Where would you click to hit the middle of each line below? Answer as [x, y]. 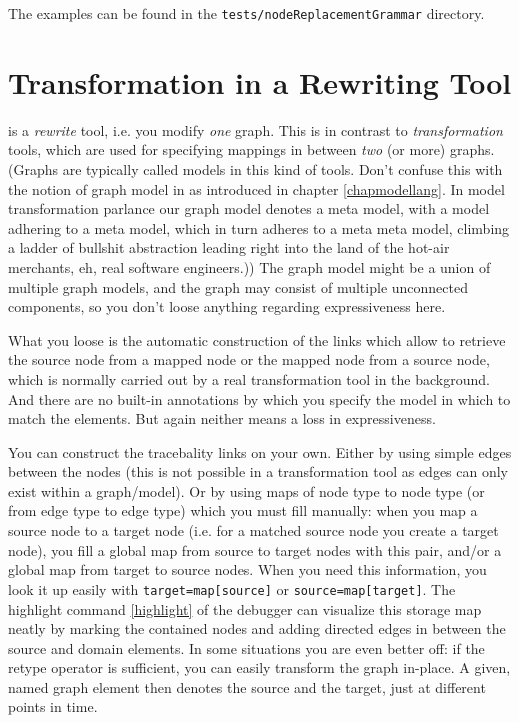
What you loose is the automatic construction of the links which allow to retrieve [257, 339]
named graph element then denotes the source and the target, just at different [247, 686]
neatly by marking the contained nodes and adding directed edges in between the [257, 628]
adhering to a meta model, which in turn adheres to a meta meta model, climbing [259, 227]
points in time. [53, 706]
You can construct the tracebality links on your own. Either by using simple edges [260, 451]
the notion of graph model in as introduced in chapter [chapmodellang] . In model [256, 188]
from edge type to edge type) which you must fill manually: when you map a [243, 510]
